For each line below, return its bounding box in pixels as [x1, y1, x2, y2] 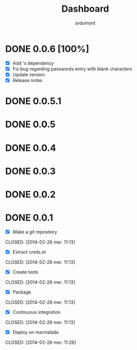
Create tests [12, 268, 39, 275]
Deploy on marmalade [12, 329, 59, 335]
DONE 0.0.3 [5, 165, 56, 177]
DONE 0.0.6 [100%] [5, 43, 90, 55]
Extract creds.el [12, 249, 46, 255]
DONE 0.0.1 [5, 212, 53, 224]
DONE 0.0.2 [5, 189, 56, 200]
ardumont [75, 20, 95, 26]
